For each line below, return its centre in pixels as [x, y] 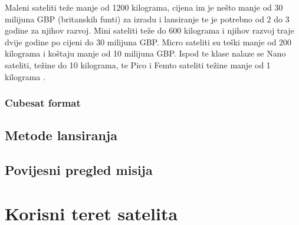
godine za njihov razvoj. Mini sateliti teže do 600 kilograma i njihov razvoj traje [149, 30]
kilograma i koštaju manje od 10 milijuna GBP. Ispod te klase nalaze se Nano [145, 53]
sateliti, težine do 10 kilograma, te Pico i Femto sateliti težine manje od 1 [138, 64]
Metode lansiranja [61, 135]
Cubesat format [43, 103]
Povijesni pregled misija [79, 170]
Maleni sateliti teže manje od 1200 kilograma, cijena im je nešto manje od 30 [144, 7]
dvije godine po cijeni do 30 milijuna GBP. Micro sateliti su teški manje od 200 [148, 42]
